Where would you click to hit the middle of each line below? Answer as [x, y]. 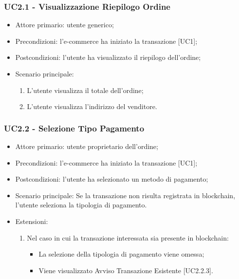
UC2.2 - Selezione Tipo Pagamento [74, 128]
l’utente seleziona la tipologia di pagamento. [81, 205]
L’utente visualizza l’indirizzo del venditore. [92, 106]
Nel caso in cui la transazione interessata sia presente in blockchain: [128, 237]
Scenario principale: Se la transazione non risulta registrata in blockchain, [125, 195]
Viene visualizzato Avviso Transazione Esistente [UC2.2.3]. [126, 270]
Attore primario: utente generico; [64, 25]
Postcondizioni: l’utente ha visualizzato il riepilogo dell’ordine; [108, 57]
